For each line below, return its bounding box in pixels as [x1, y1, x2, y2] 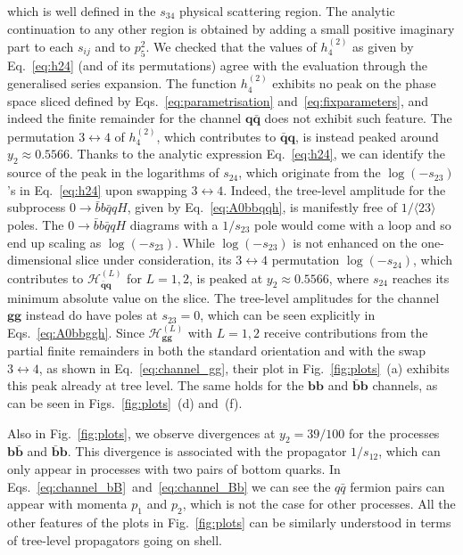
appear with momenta [7, 494, 128, 513]
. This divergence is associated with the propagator [67, 442, 347, 461]
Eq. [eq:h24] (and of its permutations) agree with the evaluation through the [7, 55, 428, 74]
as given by [352, 37, 414, 55]
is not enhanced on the [293, 233, 418, 251]
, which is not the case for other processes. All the [182, 494, 456, 513]
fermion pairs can [350, 477, 445, 495]
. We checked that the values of [145, 37, 317, 55]
